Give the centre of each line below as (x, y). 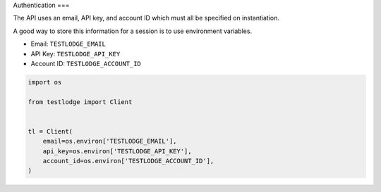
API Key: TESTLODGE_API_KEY (75, 53)
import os (45, 82)
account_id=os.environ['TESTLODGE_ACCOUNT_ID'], (128, 161)
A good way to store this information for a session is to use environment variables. (133, 31)
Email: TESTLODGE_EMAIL (68, 44)
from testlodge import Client (80, 102)
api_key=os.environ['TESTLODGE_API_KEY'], (117, 151)
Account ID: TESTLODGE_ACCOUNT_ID (86, 63)
